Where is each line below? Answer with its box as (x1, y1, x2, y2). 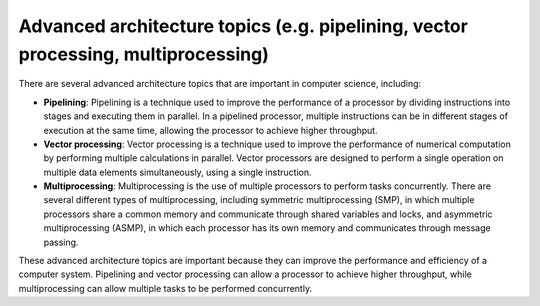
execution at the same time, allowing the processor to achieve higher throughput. (43, 124, 379, 136)
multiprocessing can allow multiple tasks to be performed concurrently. (18, 282, 313, 294)
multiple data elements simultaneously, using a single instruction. (43, 166, 312, 178)
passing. (43, 236, 79, 248)
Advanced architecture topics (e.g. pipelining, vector (18, 15, 469, 37)
